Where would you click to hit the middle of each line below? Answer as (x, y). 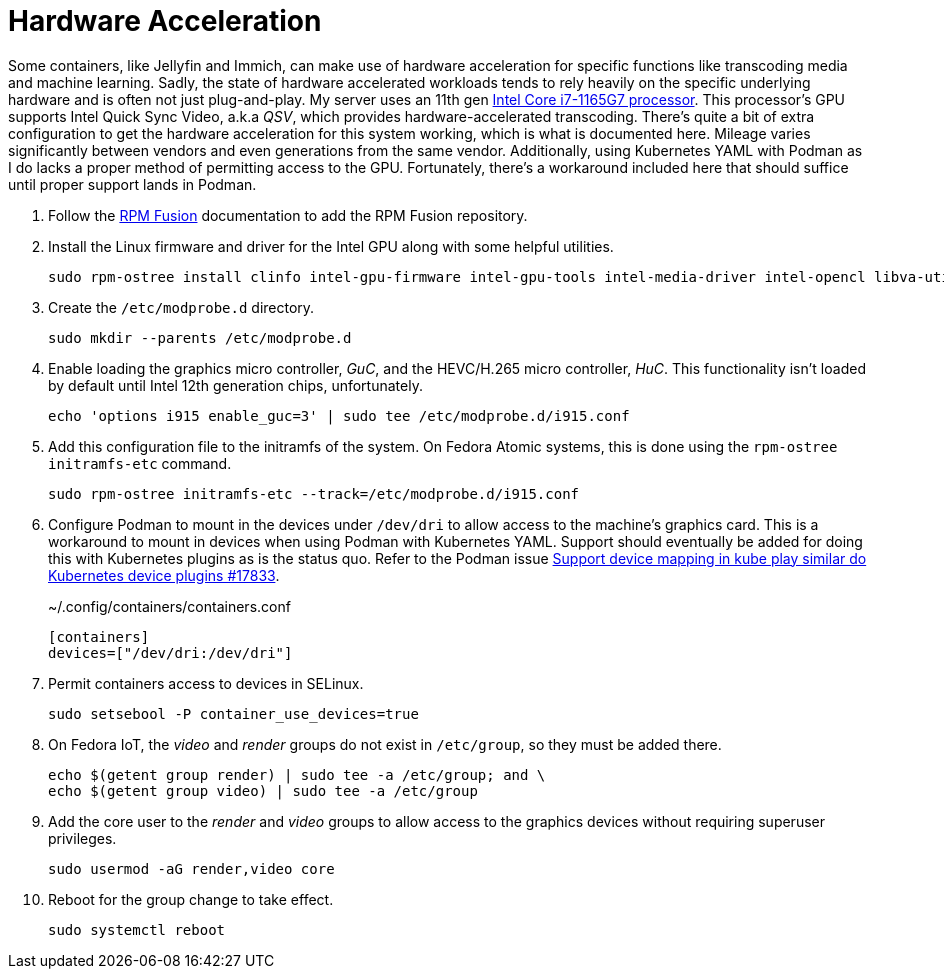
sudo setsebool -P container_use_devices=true (233, 713)
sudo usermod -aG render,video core (191, 868)
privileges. (82, 838)
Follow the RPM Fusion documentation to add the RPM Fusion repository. (288, 215)
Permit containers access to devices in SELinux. (206, 683)
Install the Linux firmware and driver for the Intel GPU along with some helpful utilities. (331, 246)
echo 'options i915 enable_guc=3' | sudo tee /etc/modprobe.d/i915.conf (339, 415)
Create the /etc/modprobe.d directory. (181, 307)
